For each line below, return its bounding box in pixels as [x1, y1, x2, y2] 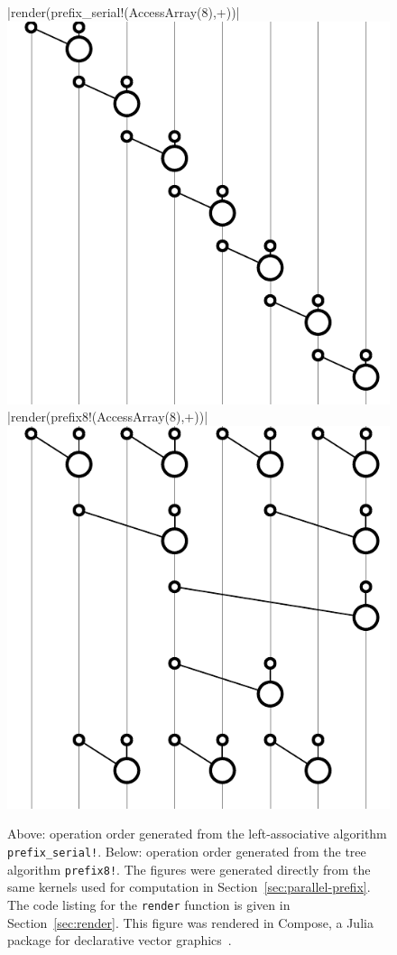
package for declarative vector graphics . [7, 931, 232, 950]
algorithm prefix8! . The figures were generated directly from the [7, 859, 371, 878]
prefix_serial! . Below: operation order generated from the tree [7, 841, 366, 860]
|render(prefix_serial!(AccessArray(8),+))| [7, 3, 240, 21]
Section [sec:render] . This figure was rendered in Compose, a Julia [7, 913, 374, 932]
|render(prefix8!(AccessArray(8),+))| [7, 407, 208, 426]
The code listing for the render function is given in [7, 895, 291, 913]
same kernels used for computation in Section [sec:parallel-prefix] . [7, 877, 371, 896]
